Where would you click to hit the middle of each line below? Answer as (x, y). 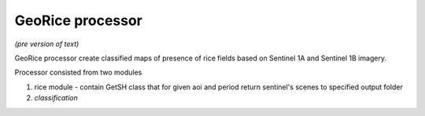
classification (56, 98)
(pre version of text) (47, 44)
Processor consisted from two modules (78, 72)
